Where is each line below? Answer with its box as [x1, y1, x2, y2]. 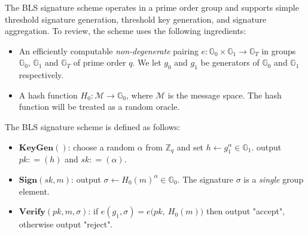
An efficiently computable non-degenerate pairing [19, 44, 199, 57]
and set [176, 140, 204, 153]
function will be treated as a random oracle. [19, 100, 180, 113]
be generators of [200, 56, 260, 69]
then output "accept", [206, 205, 285, 217]
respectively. [19, 69, 64, 81]
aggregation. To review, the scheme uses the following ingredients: [5, 24, 246, 37]
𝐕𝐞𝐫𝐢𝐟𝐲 [19, 208, 45, 217]
